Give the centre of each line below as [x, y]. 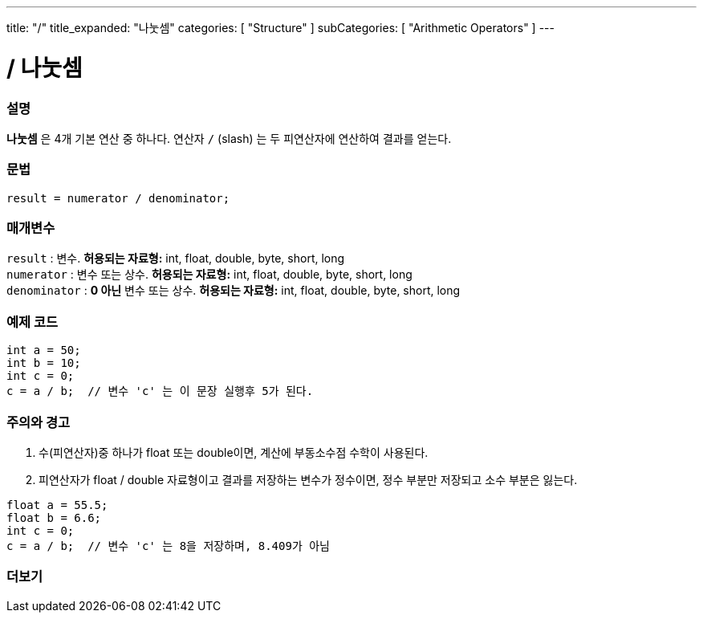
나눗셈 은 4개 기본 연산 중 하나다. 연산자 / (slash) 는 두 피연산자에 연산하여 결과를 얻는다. [229, 138]
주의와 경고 [39, 422]
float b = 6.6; [54, 517]
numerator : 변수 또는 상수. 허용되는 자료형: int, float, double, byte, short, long [209, 275]
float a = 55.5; [57, 505]
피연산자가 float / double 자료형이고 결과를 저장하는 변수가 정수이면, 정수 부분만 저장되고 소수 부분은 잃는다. [308, 479]
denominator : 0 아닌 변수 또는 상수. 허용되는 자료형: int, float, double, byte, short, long [234, 291]
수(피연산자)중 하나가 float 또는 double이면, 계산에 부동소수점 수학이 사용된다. [234, 452]
